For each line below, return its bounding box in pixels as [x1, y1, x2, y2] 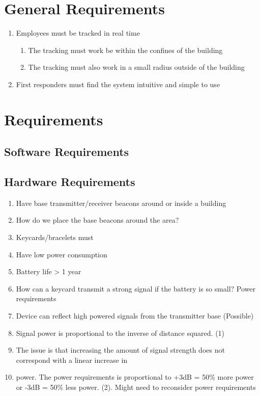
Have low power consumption [16, 249, 107, 259]
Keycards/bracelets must [16, 232, 94, 243]
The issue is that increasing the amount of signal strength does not [16, 345, 225, 355]
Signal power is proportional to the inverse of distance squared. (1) [16, 327, 225, 338]
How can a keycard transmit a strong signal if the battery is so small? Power [16, 283, 255, 294]
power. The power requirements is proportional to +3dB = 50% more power [16, 372, 254, 382]
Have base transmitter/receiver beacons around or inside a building [16, 197, 226, 208]
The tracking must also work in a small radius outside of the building [28, 62, 245, 72]
